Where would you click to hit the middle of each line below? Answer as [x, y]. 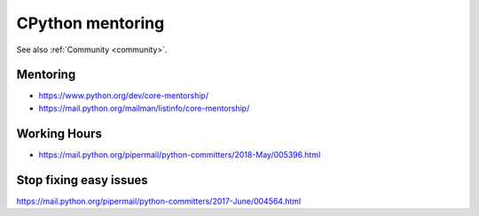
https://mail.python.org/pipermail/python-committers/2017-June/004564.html [159, 201]
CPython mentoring [90, 23]
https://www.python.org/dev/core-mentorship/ [123, 96]
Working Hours [59, 133]
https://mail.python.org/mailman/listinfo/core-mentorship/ [144, 108]
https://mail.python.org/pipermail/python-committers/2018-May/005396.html [180, 154]
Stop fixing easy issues [82, 180]
